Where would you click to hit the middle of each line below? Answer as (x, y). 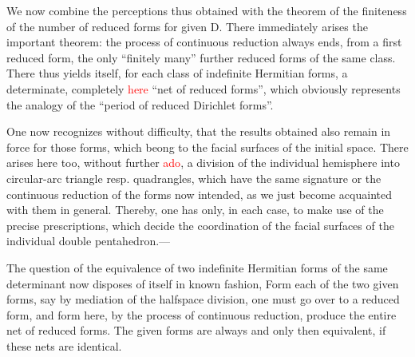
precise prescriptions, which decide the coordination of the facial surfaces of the (200, 225)
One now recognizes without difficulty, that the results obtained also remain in (199, 131)
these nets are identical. (64, 345)
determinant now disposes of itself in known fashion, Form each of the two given (203, 283)
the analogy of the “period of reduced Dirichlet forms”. (140, 104)
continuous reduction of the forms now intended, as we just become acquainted (199, 194)
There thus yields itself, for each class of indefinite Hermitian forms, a (177, 73)
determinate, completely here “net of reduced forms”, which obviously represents (204, 88)
